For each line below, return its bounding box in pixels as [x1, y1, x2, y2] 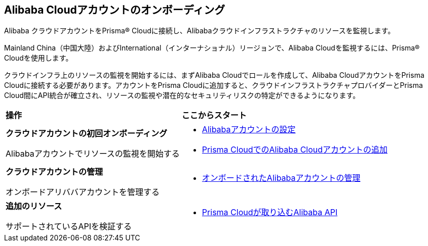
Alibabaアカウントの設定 [202, 124, 296, 135]
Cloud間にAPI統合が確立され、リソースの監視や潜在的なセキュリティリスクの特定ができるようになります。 [4, 91, 360, 100]
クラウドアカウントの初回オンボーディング [6, 128, 167, 139]
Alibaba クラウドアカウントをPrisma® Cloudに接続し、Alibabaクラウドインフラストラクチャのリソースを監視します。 [4, 26, 395, 35]
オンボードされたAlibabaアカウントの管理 [202, 173, 361, 183]
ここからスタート [181, 110, 247, 121]
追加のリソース [6, 201, 62, 212]
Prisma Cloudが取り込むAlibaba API [202, 207, 338, 218]
